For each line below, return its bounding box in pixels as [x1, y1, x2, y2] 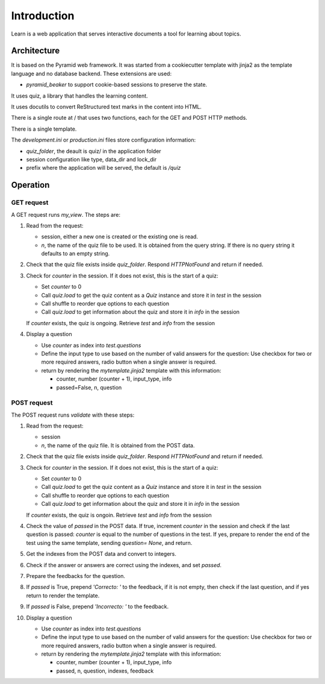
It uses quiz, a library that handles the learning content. [11, 92, 148, 99]
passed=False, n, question [56, 384, 122, 391]
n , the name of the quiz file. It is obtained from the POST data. [41, 441, 195, 449]
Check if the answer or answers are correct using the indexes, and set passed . [26, 561, 222, 568]
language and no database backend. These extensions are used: [11, 70, 172, 77]
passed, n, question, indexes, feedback [56, 667, 154, 674]
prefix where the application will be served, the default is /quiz [26, 164, 181, 172]
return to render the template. [26, 592, 100, 599]
